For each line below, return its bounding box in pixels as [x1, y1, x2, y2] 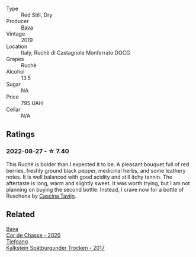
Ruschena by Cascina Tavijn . [6, 192, 76, 199]
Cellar [6, 106, 21, 113]
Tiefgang [6, 237, 28, 245]
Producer [6, 18, 29, 24]
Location [6, 43, 28, 50]
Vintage [6, 30, 25, 37]
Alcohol [6, 68, 25, 75]
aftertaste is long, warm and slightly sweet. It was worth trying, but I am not [6, 179, 190, 186]
